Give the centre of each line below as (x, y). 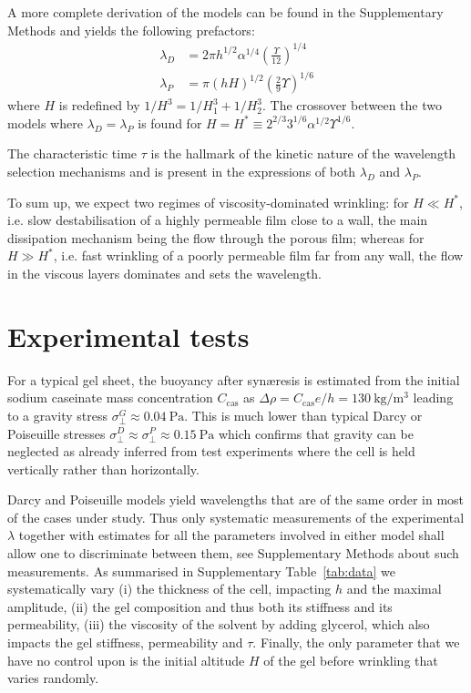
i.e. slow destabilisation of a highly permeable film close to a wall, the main (218, 220)
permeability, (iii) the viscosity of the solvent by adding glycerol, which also (219, 624)
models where (45, 122)
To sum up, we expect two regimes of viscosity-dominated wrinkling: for (208, 202)
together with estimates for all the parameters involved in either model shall (231, 535)
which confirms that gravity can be (316, 433)
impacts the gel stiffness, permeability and (125, 642)
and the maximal (394, 589)
